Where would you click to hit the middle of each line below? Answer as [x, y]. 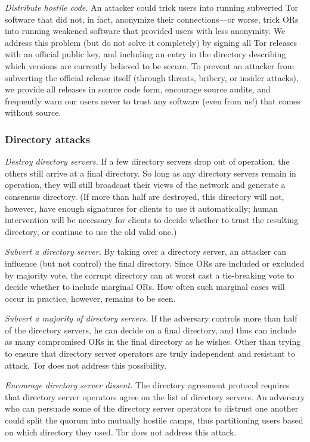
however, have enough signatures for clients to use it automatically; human [142, 208]
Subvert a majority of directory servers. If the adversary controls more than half [151, 318]
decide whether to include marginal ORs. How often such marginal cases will [145, 287]
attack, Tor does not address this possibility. [86, 365]
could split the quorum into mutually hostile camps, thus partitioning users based [154, 420]
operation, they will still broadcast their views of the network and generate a [145, 185]
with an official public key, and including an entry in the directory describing [145, 54]
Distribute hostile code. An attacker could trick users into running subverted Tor [152, 7]
